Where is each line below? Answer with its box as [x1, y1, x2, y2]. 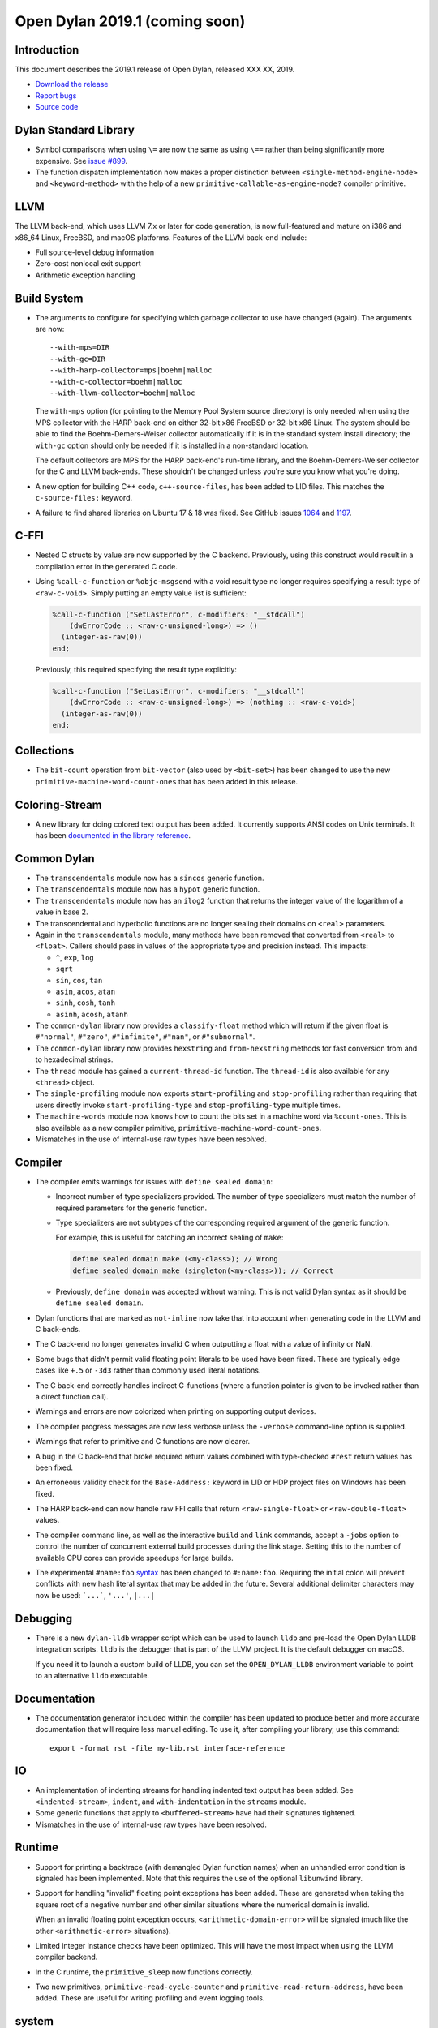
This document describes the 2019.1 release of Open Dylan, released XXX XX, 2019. [15, 65, 295, 75]
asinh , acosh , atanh [55, 1009, 129, 1019]
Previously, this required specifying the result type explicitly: [35, 664, 237, 674]
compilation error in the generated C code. [35, 561, 178, 571]
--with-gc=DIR [49, 354, 105, 363]
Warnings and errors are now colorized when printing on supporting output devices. [35, 1407, 316, 1416]
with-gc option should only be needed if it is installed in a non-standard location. [35, 440, 309, 450]
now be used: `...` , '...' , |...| [35, 1590, 156, 1600]
